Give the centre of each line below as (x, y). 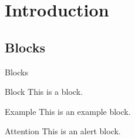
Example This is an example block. (68, 111)
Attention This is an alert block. (63, 131)
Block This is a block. (44, 92)
